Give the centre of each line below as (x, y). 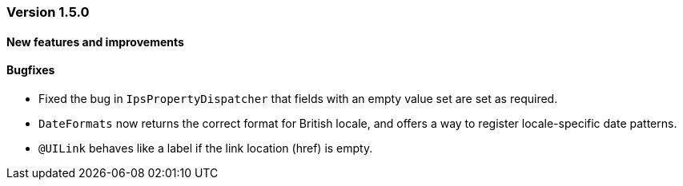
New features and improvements (95, 42)
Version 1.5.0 (48, 12)
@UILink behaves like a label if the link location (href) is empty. (206, 148)
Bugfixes (31, 70)
